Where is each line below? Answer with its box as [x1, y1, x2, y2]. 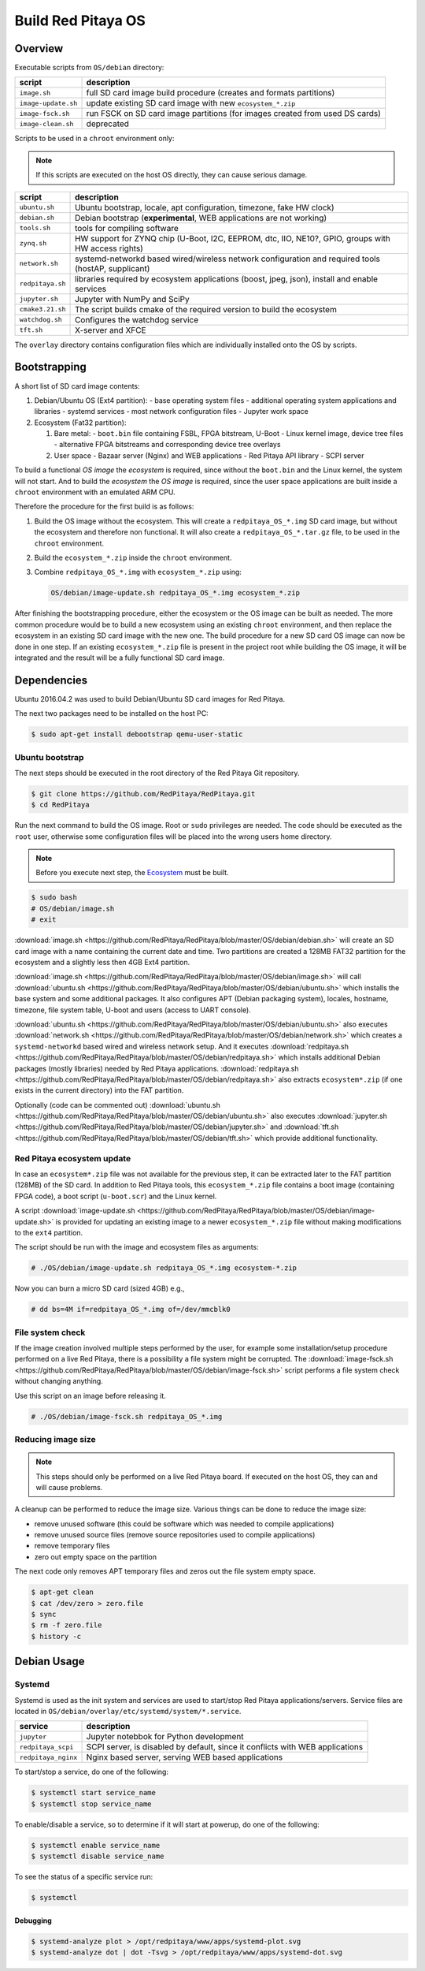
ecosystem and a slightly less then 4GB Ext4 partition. [14, 958, 190, 967]
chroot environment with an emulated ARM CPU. [14, 487, 176, 497]
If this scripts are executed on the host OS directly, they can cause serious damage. [35, 170, 308, 180]
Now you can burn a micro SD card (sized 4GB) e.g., [14, 1284, 185, 1293]
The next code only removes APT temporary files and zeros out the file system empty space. [14, 1567, 316, 1576]
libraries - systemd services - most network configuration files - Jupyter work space [34, 407, 309, 416]
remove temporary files [34, 1541, 110, 1551]
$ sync [31, 1610, 57, 1619]
